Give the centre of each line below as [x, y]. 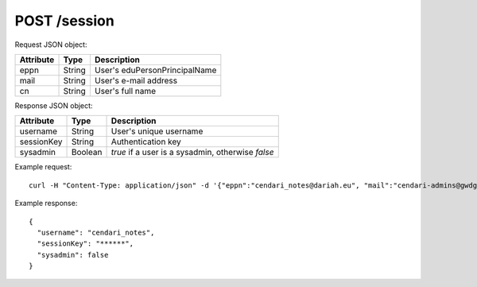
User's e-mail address [136, 80]
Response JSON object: [54, 105]
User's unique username [157, 131]
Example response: [46, 204]
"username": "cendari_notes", [96, 232]
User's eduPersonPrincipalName [155, 70]
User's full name [125, 91]
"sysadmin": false [73, 255]
